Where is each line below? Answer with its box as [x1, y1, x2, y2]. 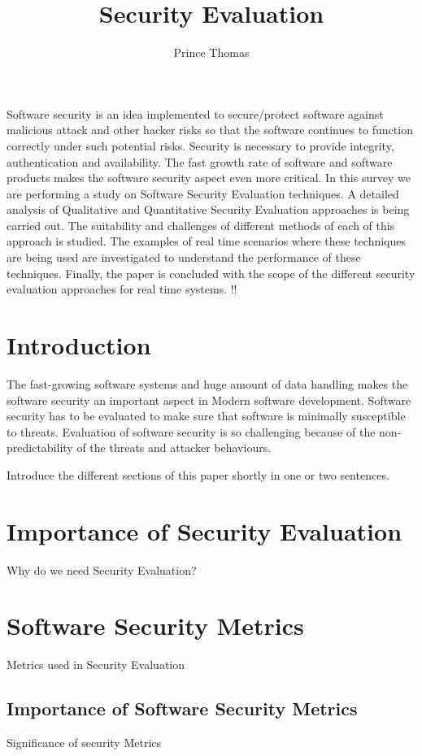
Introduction [7, 328, 151, 362]
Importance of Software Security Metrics [7, 696, 358, 721]
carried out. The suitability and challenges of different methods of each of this [7, 216, 395, 233]
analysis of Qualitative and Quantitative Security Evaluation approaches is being [7, 201, 410, 218]
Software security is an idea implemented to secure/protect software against [7, 105, 384, 122]
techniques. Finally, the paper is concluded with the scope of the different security [7, 264, 415, 281]
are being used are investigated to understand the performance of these [7, 249, 361, 266]
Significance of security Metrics [7, 734, 162, 751]
